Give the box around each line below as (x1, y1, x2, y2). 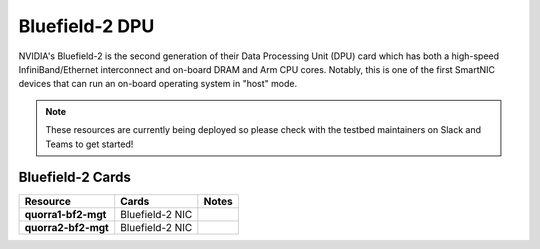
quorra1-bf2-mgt (24, 208, 107, 222)
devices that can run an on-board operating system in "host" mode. (18, 78, 298, 90)
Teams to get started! (45, 138, 134, 150)
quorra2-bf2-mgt (24, 221, 109, 235)
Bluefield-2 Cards (18, 169, 132, 186)
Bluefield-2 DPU (18, 15, 155, 37)
